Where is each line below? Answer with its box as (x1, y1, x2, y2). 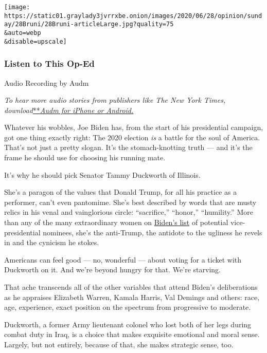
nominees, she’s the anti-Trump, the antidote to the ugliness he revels (43, 227, 262, 237)
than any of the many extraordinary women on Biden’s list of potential (4, 217, 228, 228)
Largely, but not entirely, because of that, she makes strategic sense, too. (4, 339, 234, 349)
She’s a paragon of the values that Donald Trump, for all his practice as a (4, 187, 237, 197)
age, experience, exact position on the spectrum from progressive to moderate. (4, 302, 251, 312)
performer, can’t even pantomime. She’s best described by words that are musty (4, 196, 257, 207)
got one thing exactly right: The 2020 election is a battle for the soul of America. (4, 132, 260, 142)
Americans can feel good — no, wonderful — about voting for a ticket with (4, 254, 242, 265)
